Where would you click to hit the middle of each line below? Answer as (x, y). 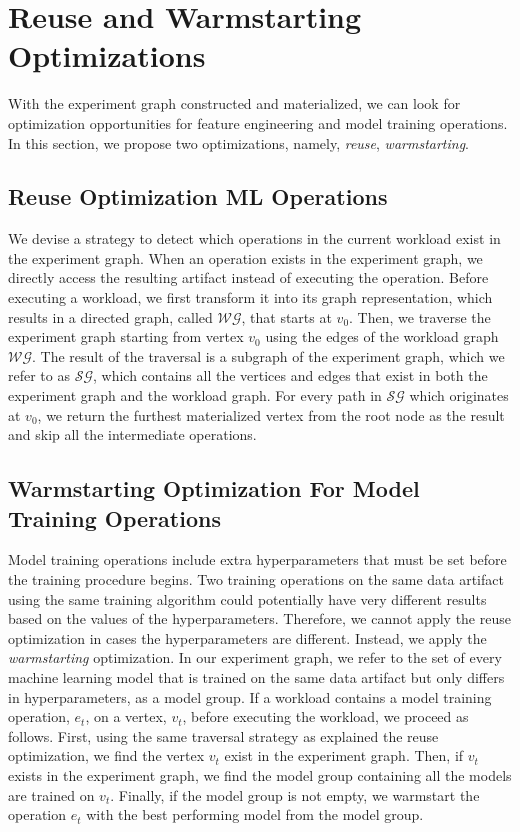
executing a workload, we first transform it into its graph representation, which (250, 297)
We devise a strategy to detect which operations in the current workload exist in (254, 238)
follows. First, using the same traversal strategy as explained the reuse (223, 735)
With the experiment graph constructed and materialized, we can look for (234, 103)
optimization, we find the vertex (106, 755)
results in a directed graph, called (110, 316)
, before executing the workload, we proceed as (325, 716)
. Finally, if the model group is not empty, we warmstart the (295, 794)
